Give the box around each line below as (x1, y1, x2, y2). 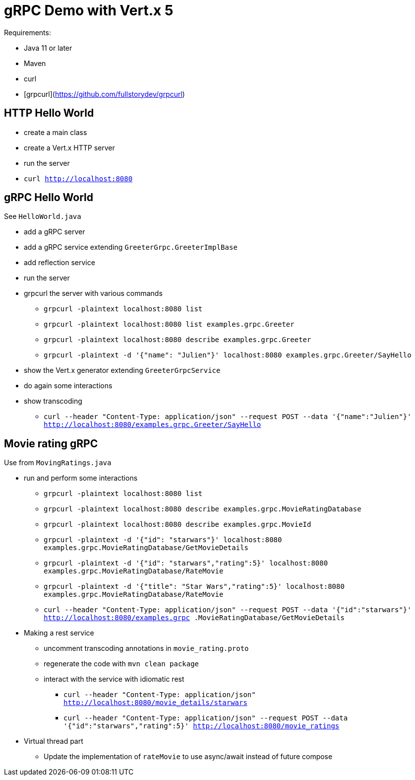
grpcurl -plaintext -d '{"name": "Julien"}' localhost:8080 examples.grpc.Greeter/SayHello (44, 351, 412, 359)
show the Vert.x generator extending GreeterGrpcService (24, 366, 221, 375)
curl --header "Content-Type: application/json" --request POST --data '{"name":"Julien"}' (44, 413, 412, 421)
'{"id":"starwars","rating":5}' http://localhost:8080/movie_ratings (63, 722, 340, 730)
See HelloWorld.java (4, 212, 81, 221)
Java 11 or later (24, 43, 72, 52)
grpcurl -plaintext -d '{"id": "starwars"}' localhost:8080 (44, 536, 282, 544)
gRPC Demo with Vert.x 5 (4, 2, 174, 19)
